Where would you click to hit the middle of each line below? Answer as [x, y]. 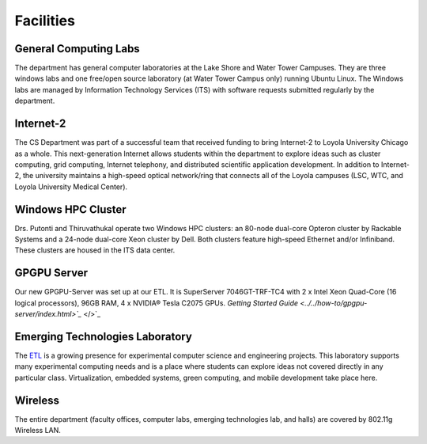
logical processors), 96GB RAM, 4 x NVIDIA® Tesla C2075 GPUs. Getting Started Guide [157, 303]
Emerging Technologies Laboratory [104, 336]
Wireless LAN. [38, 431]
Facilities [45, 21]
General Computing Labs [77, 49]
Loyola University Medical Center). [71, 187]
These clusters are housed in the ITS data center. [95, 250]
